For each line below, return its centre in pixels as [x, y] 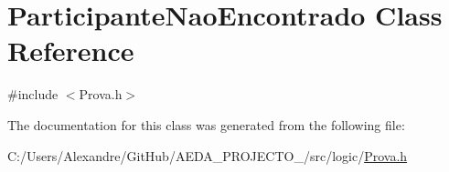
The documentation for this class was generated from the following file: [206, 124]
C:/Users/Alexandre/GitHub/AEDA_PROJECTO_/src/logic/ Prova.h [208, 155]
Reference [71, 51]
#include [33, 94]
